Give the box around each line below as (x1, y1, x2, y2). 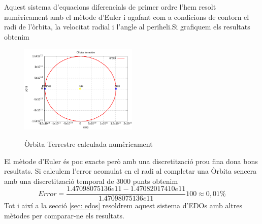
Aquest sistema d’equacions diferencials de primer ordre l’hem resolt (4, 2, 216, 12)
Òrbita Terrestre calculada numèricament (24, 138, 153, 149)
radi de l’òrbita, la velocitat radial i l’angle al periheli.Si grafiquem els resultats (4, 21, 250, 32)
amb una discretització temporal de (4, 175, 114, 186)
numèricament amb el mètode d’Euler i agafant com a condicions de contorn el (4, 11, 249, 22)
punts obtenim (133, 175, 178, 186)
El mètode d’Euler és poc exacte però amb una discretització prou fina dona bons (4, 155, 258, 166)
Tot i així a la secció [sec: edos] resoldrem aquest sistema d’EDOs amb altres (4, 200, 242, 211)
